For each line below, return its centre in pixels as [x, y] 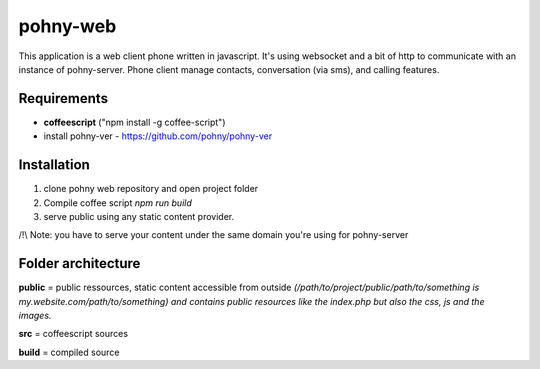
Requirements [63, 98]
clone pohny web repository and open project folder [151, 189]
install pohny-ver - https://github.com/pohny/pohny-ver [158, 136]
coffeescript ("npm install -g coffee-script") [134, 122]
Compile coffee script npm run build [117, 202]
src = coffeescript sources [73, 334]
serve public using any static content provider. [139, 216]
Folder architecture [79, 263]
